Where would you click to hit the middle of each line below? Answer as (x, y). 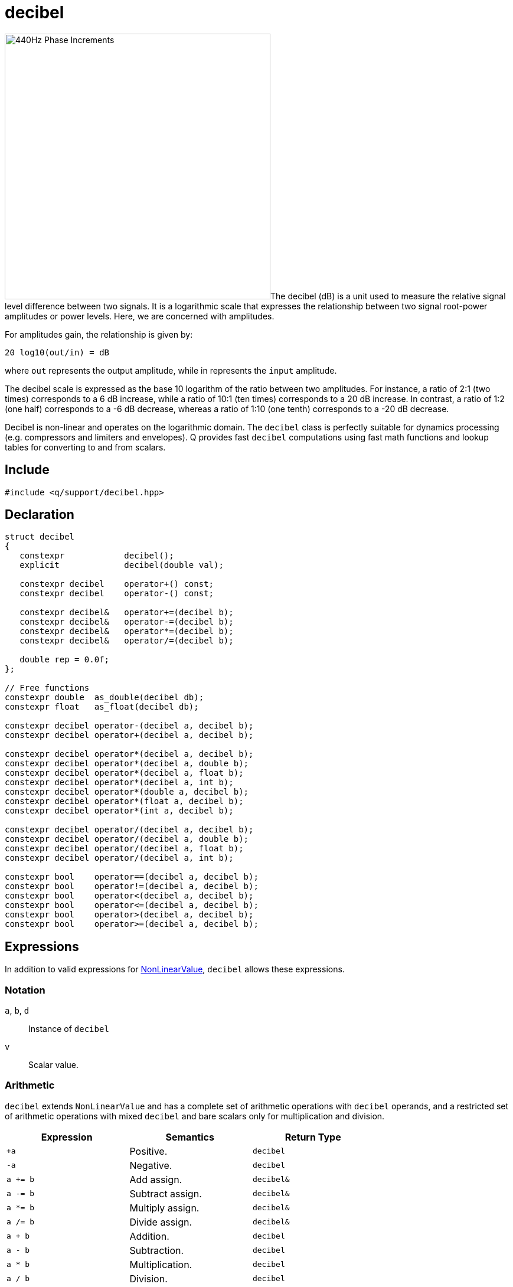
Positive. (148, 1151)
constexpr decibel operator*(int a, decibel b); (119, 811)
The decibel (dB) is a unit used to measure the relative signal (388, 296)
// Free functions (47, 688)
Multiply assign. (164, 1208)
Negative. (151, 1165)
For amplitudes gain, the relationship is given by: (99, 334)
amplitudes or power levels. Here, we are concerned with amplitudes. (140, 316)
